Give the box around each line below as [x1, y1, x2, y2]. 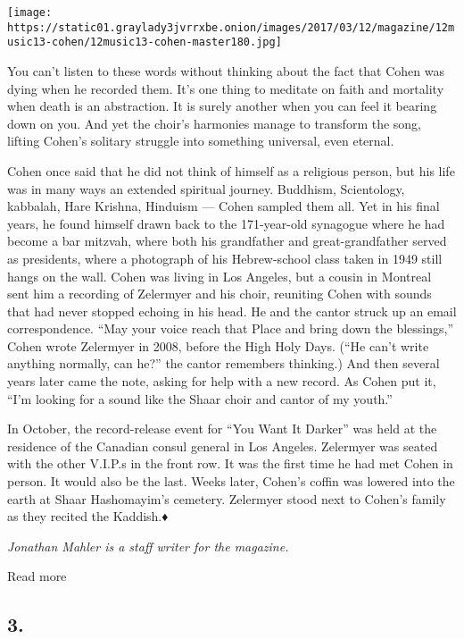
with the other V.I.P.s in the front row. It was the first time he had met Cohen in [7, 454, 453, 473]
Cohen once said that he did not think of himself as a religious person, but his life [7, 161, 455, 180]
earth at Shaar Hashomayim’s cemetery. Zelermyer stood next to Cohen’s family [7, 489, 446, 508]
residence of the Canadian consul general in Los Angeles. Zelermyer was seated [7, 436, 438, 455]
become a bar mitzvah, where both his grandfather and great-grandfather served [7, 231, 447, 250]
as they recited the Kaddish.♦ [7, 507, 169, 525]
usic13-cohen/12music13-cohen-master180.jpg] [7, 36, 282, 49]
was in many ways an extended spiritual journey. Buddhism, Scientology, [7, 179, 405, 198]
